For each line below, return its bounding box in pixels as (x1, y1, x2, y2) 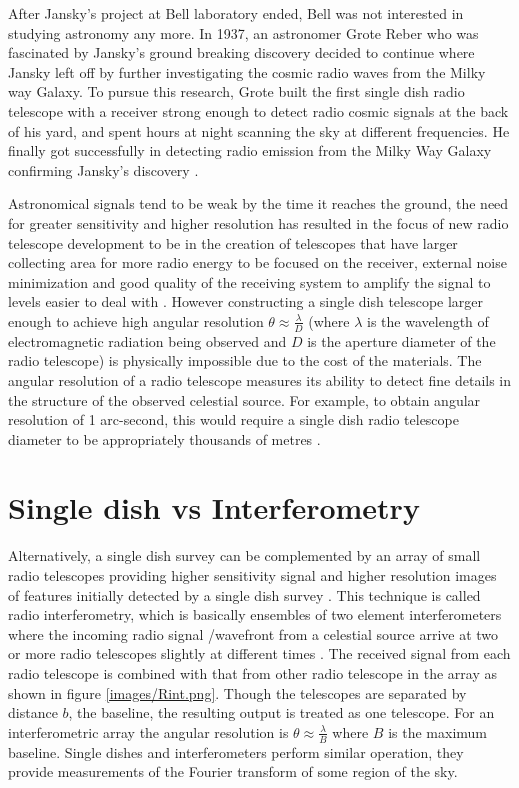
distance (8, 702, 58, 723)
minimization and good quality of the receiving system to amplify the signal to (8, 271, 491, 292)
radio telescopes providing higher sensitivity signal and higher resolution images (8, 565, 497, 586)
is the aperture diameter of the (307, 330, 496, 351)
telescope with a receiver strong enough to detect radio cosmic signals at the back (8, 100, 509, 121)
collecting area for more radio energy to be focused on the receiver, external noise (8, 252, 507, 273)
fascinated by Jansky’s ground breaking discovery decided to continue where (8, 42, 475, 63)
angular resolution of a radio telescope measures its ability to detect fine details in (8, 369, 512, 390)
